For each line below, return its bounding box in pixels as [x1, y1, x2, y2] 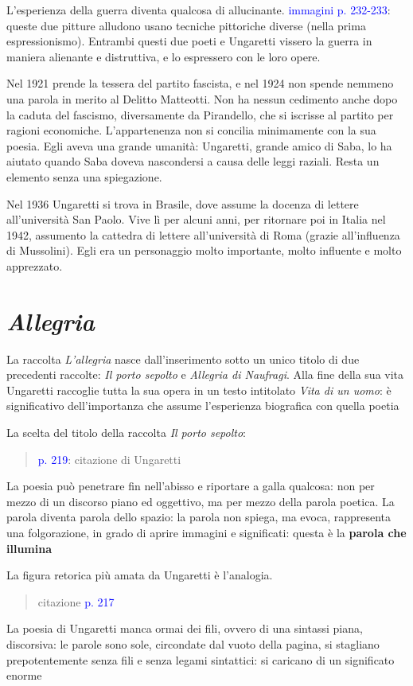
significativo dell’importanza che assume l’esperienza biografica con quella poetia [6, 397, 399, 414]
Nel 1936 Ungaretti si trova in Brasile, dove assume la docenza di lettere [6, 195, 359, 212]
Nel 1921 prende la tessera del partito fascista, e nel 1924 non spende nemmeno [6, 75, 394, 92]
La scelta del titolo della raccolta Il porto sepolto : [6, 424, 246, 440]
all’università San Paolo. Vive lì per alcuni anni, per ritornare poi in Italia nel [6, 211, 386, 228]
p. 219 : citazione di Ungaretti [37, 450, 181, 467]
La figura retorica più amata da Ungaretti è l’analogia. [6, 567, 273, 583]
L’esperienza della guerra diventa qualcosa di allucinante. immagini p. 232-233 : [6, 2, 391, 18]
